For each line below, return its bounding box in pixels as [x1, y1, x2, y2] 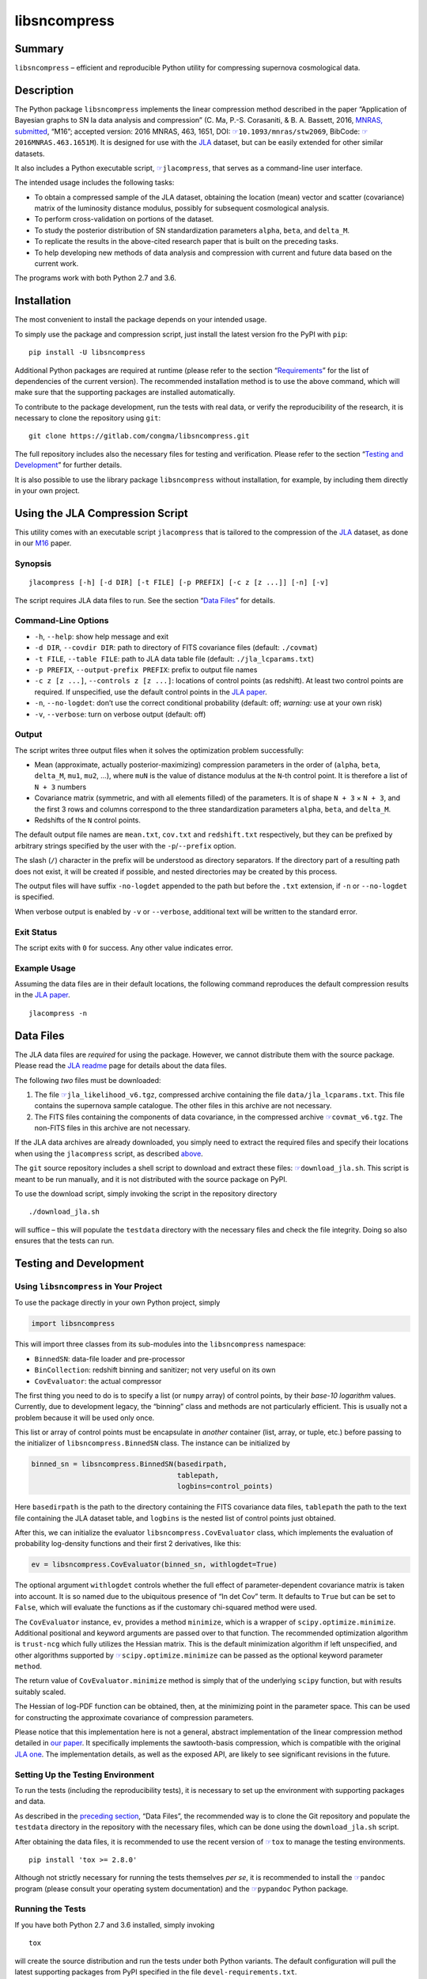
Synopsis [14, 558, 51, 569]
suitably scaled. [14, 1687, 66, 1696]
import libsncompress [31, 1319, 115, 1328]
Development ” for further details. [14, 460, 123, 470]
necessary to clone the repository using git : [14, 413, 161, 423]
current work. [34, 259, 79, 268]
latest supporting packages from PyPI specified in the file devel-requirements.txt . [14, 1967, 297, 1977]
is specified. [14, 892, 55, 902]
